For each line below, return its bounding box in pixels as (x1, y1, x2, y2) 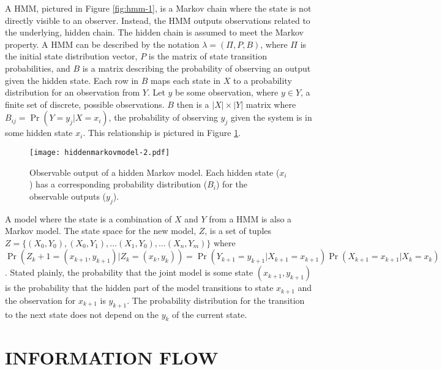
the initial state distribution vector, (5, 50, 138, 62)
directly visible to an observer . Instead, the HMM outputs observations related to (5, 13, 310, 26)
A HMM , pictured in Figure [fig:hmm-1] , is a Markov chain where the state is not (5, 2, 312, 14)
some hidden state (5, 126, 73, 139)
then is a (176, 97, 209, 110)
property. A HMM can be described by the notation (5, 37, 200, 50)
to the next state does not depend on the (5, 308, 159, 320)
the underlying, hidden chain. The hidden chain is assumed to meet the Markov (5, 26, 304, 39)
